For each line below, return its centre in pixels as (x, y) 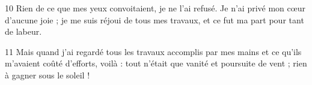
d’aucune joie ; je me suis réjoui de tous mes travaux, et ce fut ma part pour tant (154, 19)
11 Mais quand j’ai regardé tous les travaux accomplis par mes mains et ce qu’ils (153, 51)
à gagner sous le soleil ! (47, 75)
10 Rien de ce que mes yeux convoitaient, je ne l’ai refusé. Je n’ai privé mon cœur (155, 8)
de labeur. (23, 31)
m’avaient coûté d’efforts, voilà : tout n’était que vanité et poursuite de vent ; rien (156, 63)
